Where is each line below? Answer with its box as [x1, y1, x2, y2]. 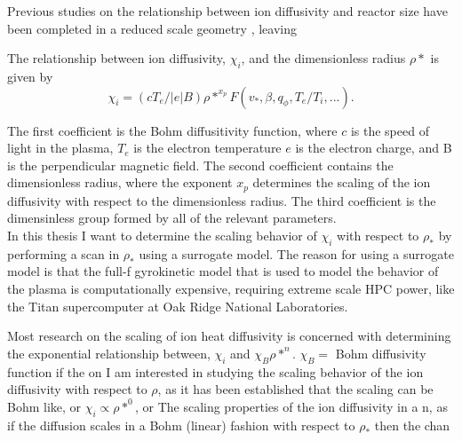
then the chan [374, 415, 450, 434]
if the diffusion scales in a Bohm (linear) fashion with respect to [7, 415, 355, 434]
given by [7, 67, 53, 85]
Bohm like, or [7, 397, 82, 415]
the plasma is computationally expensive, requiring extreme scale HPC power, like [7, 279, 455, 297]
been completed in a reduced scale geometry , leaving [7, 19, 298, 37]
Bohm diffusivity [335, 343, 426, 362]
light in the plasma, [7, 138, 114, 157]
